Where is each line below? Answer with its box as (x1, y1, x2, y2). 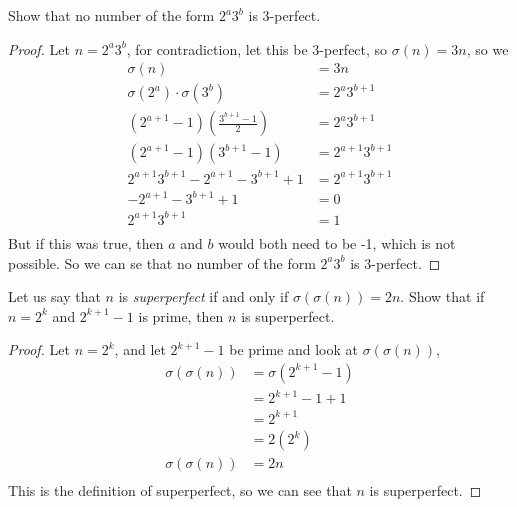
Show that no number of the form (8, 5, 215, 25)
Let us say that (8, 286, 101, 307)
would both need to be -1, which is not (218, 232, 456, 253)
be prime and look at (229, 339, 359, 360)
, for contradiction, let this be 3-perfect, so (126, 38, 388, 59)
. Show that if (400, 286, 485, 307)
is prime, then (138, 305, 224, 326)
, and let (114, 339, 166, 360)
